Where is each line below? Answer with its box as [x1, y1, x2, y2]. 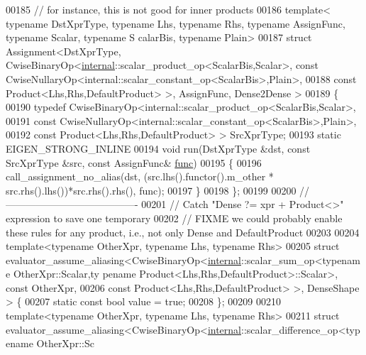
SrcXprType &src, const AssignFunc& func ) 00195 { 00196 [6, 155, 262, 170]
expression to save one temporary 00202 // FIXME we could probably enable [6, 210, 343, 225]
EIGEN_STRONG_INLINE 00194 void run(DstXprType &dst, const [6, 141, 311, 155]
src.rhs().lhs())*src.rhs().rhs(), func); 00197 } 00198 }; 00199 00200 [6, 182, 296, 197]
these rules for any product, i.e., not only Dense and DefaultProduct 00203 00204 [6, 224, 360, 239]
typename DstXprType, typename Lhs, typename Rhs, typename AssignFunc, [6, 16, 345, 31]
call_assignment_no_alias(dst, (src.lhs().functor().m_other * [6, 169, 274, 184]
